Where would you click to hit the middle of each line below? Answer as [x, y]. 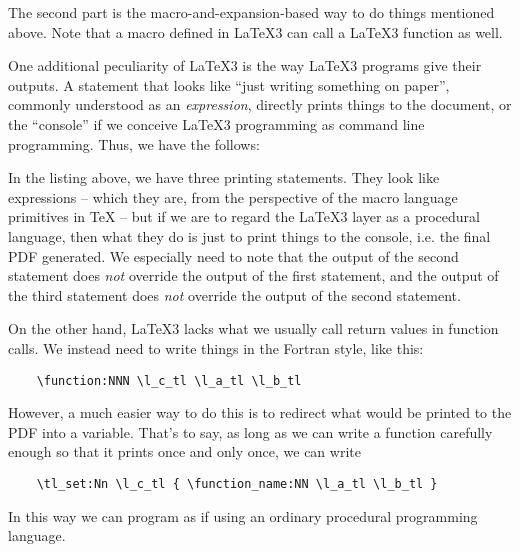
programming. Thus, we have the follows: [134, 143]
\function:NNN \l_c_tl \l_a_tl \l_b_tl [169, 380]
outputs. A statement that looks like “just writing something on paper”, [229, 84]
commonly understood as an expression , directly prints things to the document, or [260, 104]
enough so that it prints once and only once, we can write [184, 451]
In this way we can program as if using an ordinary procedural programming [243, 515]
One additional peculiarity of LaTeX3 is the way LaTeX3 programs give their [245, 65]
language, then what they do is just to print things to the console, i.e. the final [249, 235]
